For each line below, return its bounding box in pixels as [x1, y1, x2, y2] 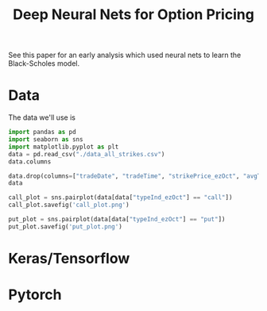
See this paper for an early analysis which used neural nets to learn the [8, 50, 242, 60]
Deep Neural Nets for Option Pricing [13, 6, 254, 24]
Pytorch [8, 286, 62, 304]
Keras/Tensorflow [8, 249, 130, 267]
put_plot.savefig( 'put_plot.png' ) [8, 222, 123, 231]
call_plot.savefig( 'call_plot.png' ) [8, 201, 130, 209]
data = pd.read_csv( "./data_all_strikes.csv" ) [8, 150, 165, 158]
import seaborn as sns [8, 136, 83, 144]
